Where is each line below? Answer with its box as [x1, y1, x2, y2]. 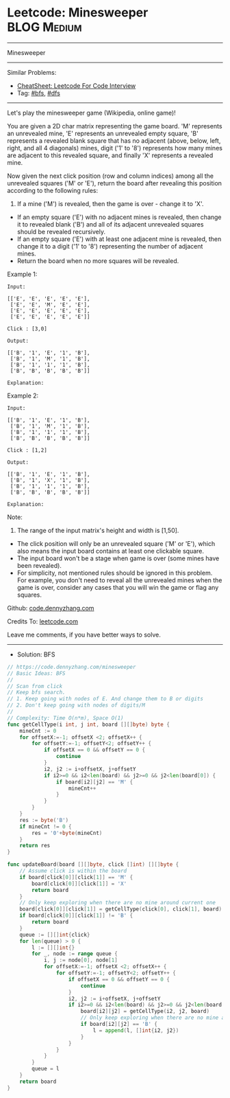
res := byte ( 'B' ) [19, 816, 69, 823]
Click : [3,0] [7, 325, 48, 332]
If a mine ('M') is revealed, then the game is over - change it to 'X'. [16, 199, 204, 207]
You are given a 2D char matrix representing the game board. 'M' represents [7, 122, 222, 130]
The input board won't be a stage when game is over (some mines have [16, 554, 220, 562]
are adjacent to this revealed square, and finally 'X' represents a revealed [7, 151, 214, 159]
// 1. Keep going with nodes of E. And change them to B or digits [7, 696, 204, 702]
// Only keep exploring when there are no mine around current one [19, 900, 216, 906]
